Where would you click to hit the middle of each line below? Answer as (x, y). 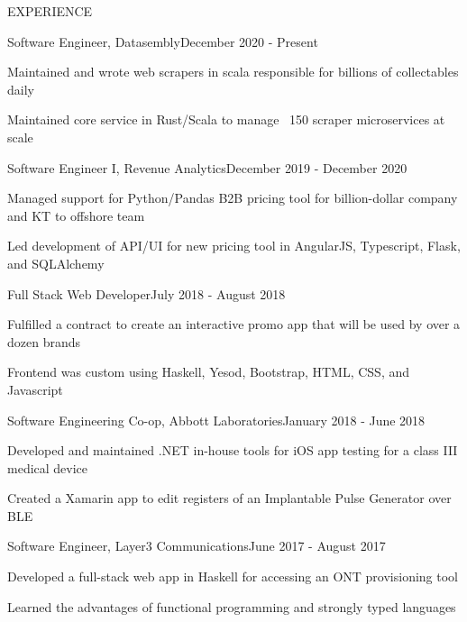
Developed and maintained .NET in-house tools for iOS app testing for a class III (233, 450)
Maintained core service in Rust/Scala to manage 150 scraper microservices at (226, 119)
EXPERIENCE (50, 11)
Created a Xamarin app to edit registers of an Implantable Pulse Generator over (229, 498)
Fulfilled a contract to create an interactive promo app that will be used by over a (234, 324)
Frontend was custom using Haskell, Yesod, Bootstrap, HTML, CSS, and (209, 372)
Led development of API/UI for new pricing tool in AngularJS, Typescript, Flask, (234, 246)
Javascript (35, 389)
